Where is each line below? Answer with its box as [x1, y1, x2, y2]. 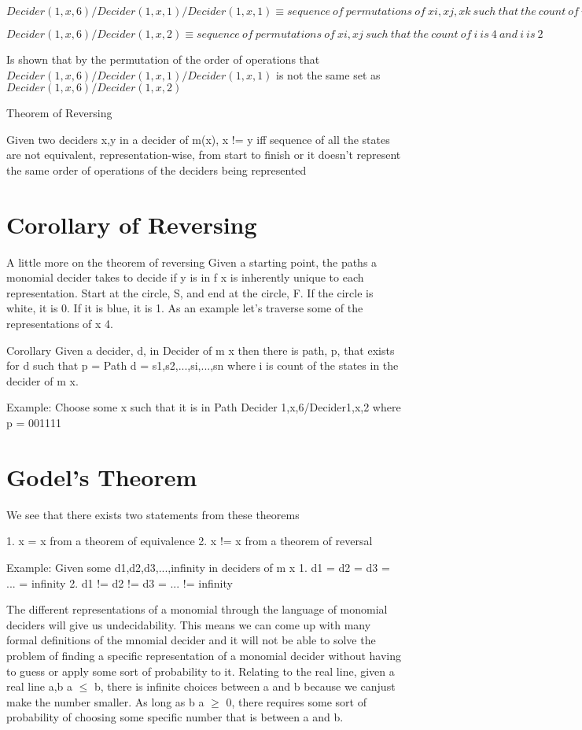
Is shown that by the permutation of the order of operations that [6, 51, 320, 67]
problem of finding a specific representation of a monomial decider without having [6, 647, 402, 663]
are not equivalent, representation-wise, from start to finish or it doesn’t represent [6, 146, 401, 163]
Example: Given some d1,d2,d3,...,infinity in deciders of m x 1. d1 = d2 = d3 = [6, 559, 390, 575]
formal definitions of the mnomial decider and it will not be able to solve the [6, 632, 376, 648]
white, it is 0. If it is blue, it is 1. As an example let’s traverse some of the [6, 300, 363, 316]
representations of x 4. [6, 315, 113, 332]
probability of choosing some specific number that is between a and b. [6, 709, 344, 725]
